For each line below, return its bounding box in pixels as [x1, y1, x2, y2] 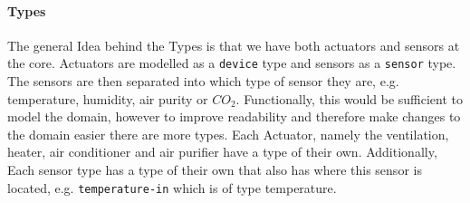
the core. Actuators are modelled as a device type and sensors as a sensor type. [7, 53, 456, 72]
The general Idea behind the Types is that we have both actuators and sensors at [7, 35, 460, 54]
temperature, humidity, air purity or [7, 89, 208, 108]
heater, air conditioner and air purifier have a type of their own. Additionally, [7, 142, 437, 161]
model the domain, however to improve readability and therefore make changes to [7, 107, 461, 126]
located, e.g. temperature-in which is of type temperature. [7, 178, 337, 197]
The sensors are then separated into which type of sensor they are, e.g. [7, 72, 399, 91]
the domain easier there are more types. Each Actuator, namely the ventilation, [7, 124, 449, 143]
